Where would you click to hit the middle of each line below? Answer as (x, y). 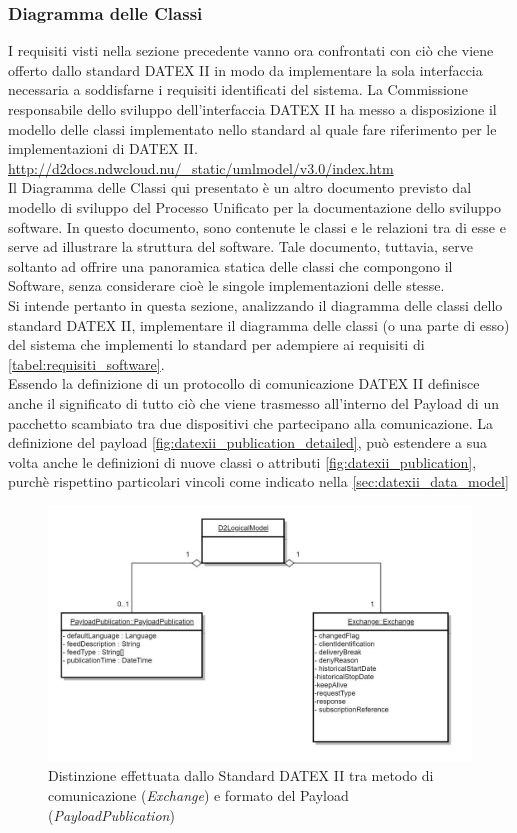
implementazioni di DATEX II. (103, 148)
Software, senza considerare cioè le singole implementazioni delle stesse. (226, 285)
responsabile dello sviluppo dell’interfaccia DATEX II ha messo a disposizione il (252, 109)
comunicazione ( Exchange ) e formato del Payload (198, 794)
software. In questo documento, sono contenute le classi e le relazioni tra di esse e (257, 226)
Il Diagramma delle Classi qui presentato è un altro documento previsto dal (240, 187)
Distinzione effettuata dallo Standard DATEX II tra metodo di (241, 775)
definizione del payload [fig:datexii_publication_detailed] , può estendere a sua (247, 442)
